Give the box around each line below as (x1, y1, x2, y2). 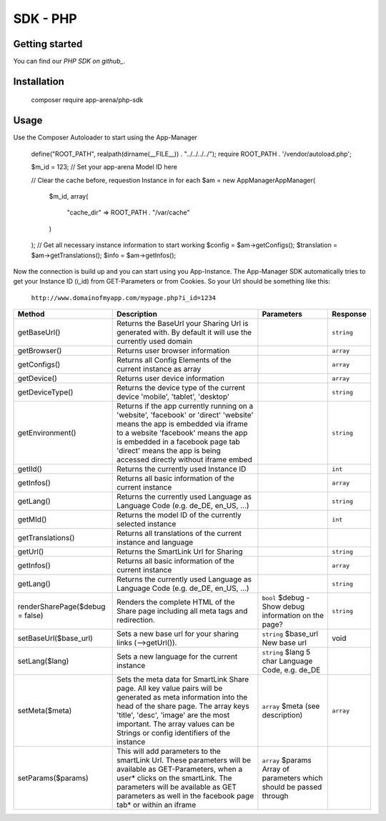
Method (17, 309, 45, 319)
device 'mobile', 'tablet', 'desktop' (117, 392, 230, 402)
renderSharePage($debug (17, 602, 106, 612)
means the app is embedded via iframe (117, 419, 248, 429)
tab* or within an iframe (117, 800, 197, 810)
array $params (262, 755, 312, 765)
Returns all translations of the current (117, 529, 242, 539)
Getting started (13, 38, 83, 50)
